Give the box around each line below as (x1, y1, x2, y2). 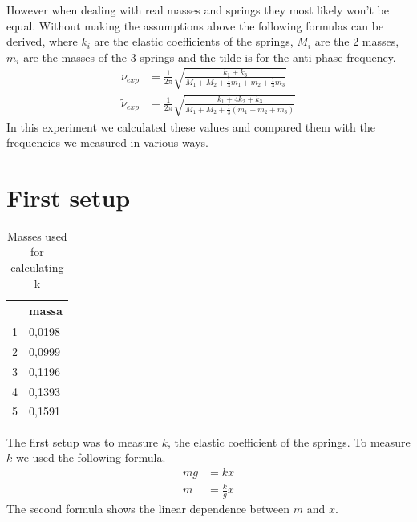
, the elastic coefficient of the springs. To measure (167, 433, 411, 450)
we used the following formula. (15, 449, 166, 466)
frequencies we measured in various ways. (6, 134, 208, 151)
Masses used (7, 227, 67, 244)
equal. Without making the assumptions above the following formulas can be (6, 17, 384, 34)
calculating (10, 259, 64, 276)
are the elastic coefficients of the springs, (94, 33, 294, 50)
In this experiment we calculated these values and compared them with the (6, 118, 375, 135)
